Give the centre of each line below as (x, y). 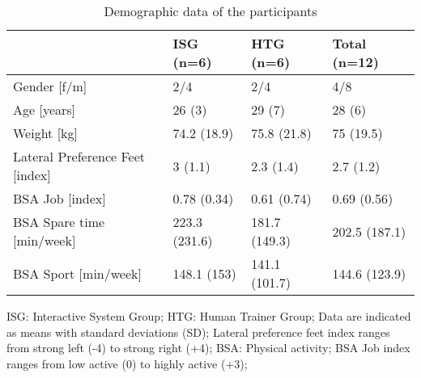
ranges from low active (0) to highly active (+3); (127, 363)
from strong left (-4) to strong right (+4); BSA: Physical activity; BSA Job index (208, 348)
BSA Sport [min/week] (77, 273)
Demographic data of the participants (210, 11)
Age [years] (45, 109)
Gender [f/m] (50, 86)
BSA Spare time (59, 222)
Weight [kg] (46, 133)
